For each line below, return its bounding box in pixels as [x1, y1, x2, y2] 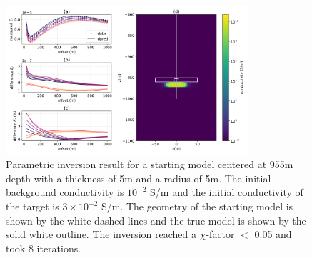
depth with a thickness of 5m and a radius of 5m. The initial [6, 170, 271, 185]
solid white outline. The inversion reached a [6, 227, 197, 242]
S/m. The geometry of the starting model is [101, 199, 293, 214]
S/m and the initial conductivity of [150, 185, 303, 200]
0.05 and [254, 227, 292, 242]
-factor [206, 227, 235, 242]
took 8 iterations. [6, 240, 81, 255]
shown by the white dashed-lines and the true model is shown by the [6, 212, 306, 227]
